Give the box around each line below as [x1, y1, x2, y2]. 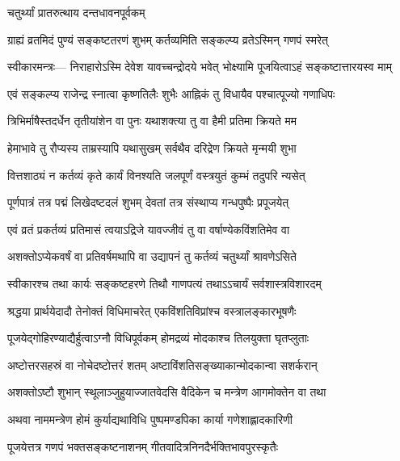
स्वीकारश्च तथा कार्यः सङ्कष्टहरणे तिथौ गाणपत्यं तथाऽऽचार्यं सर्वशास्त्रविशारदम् [7, 275, 322, 291]
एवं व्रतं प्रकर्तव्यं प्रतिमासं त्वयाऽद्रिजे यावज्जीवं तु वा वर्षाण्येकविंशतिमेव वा [7, 220, 290, 237]
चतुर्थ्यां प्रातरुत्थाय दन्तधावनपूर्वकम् [7, 4, 145, 20]
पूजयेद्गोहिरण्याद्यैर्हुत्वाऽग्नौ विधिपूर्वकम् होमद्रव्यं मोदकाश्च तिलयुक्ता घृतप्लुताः [7, 329, 309, 346]
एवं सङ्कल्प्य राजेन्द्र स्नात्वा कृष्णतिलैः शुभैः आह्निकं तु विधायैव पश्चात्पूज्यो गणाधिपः [7, 85, 335, 102]
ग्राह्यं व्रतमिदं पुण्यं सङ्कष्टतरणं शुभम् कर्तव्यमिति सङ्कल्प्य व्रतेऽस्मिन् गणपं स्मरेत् [7, 31, 328, 48]
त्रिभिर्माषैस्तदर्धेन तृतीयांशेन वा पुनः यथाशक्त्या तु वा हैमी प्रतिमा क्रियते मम [7, 112, 297, 129]
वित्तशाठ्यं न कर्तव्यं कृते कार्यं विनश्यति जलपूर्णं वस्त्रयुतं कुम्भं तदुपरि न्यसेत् [7, 166, 305, 183]
